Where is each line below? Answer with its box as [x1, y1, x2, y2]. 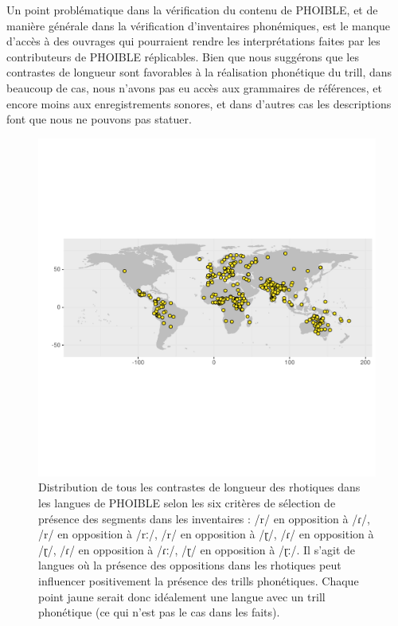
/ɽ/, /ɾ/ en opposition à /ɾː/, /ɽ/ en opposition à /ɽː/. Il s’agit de [38, 541, 356, 558]
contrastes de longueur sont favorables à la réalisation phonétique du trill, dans [6, 64, 392, 80]
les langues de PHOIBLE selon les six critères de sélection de [38, 494, 336, 511]
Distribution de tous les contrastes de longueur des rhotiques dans [38, 479, 361, 495]
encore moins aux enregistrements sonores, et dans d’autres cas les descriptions [6, 95, 392, 112]
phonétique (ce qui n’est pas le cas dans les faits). [38, 604, 280, 620]
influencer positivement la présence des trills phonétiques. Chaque [38, 572, 359, 589]
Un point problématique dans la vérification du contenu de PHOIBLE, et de [6, 2, 378, 18]
